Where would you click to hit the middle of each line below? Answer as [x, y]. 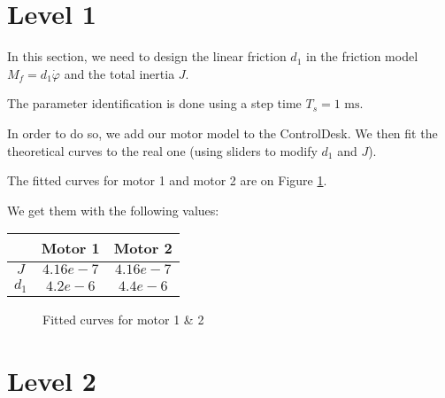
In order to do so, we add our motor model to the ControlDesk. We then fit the [222, 133]
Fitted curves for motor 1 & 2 [123, 320]
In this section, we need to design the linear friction [147, 56]
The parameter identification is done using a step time [154, 103]
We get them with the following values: [113, 210]
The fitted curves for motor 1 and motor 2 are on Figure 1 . [167, 180]
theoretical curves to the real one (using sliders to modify [162, 150]
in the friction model [362, 56]
